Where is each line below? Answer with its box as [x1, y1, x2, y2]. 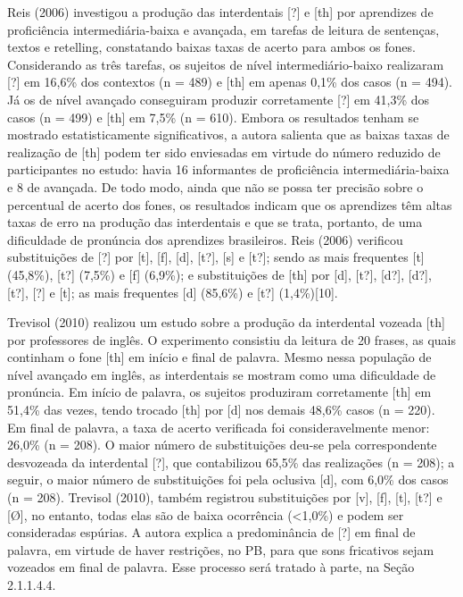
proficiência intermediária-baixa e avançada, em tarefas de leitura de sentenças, [7, 20, 440, 38]
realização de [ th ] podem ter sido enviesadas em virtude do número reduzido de [7, 142, 441, 161]
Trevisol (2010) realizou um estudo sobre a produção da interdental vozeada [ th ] [7, 313, 445, 332]
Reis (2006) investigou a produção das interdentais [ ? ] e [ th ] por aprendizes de [7, 3, 434, 21]
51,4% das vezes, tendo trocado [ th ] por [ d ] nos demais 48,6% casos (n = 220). [7, 400, 435, 419]
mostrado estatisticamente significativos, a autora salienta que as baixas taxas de [7, 125, 450, 144]
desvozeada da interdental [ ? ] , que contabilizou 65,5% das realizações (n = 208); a [7, 452, 455, 471]
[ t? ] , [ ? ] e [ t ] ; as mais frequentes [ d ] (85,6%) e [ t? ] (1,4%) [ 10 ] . [7, 282, 338, 301]
